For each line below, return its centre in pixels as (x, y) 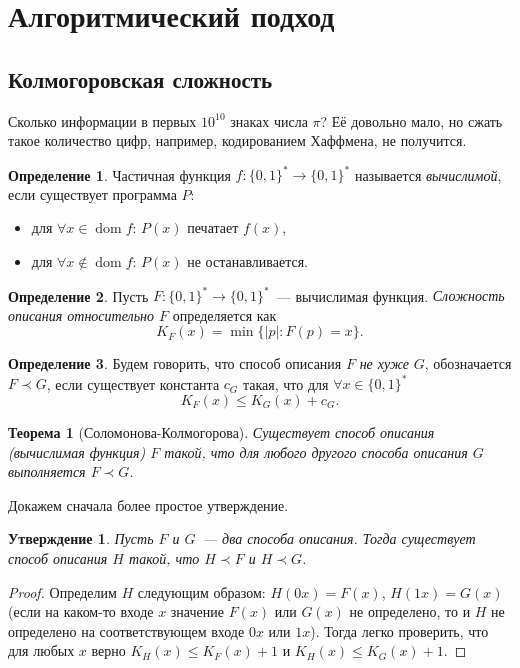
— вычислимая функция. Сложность (390, 295)
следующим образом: (201, 591)
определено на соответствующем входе (126, 630)
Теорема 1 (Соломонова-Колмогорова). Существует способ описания (221, 432)
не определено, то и (410, 611)
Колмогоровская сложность (140, 78)
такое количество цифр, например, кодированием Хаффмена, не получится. (237, 140)
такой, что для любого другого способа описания (316, 451)
